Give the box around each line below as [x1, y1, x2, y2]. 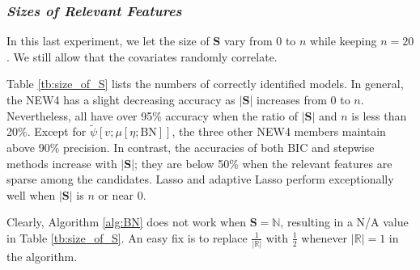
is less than [351, 107, 407, 124]
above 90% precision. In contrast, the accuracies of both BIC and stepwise [6, 139, 375, 155]
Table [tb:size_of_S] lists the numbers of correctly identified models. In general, [6, 75, 404, 92]
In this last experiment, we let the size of [6, 32, 210, 49]
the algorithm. [6, 248, 78, 265]
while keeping [310, 32, 377, 49]
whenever [301, 229, 348, 246]
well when [6, 186, 56, 203]
